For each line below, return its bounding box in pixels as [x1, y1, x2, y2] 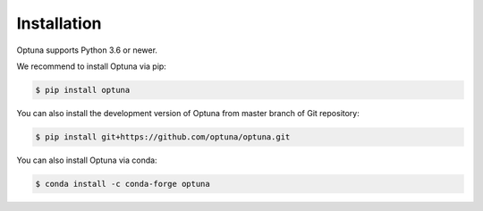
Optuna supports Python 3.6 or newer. [16, 45, 158, 55]
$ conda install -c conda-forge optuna [35, 179, 210, 189]
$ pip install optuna [35, 85, 131, 95]
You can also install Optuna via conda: [16, 155, 157, 165]
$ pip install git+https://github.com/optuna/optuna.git [35, 131, 291, 142]
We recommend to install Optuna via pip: [16, 61, 167, 72]
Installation [16, 13, 102, 33]
